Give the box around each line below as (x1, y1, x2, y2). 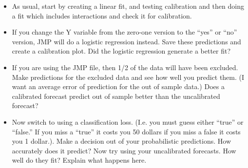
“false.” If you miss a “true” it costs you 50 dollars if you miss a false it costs (12, 126, 241, 136)
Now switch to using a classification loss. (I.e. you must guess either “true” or (12, 116, 244, 127)
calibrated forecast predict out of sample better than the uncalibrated (12, 91, 220, 101)
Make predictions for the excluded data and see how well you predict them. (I (12, 72, 245, 82)
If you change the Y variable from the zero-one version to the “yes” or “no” (12, 27, 237, 37)
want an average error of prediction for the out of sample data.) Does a (12, 81, 225, 92)
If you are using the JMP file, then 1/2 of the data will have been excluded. (12, 62, 238, 72)
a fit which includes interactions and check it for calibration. (12, 10, 192, 20)
